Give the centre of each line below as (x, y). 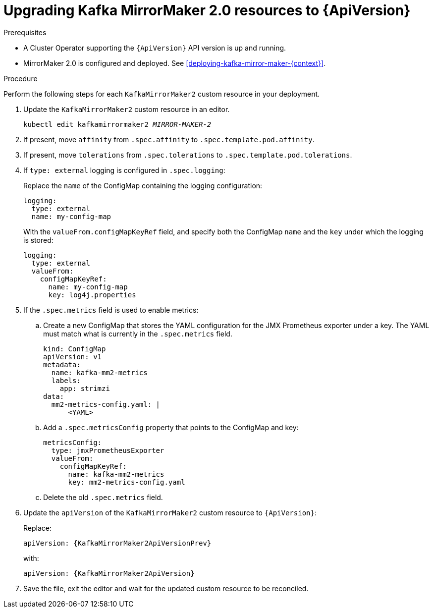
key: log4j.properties (92, 295)
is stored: (38, 240)
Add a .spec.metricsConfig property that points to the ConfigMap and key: (171, 427)
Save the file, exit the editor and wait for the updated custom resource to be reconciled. (166, 588)
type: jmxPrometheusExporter (108, 450)
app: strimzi (85, 388)
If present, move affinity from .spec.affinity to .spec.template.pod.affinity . (169, 139)
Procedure (21, 78)
